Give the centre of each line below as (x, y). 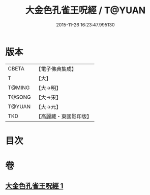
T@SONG (20, 97)
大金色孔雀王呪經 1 (34, 186)
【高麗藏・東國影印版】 (64, 116)
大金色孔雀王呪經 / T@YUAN (85, 10)
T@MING (19, 88)
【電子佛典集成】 (56, 69)
